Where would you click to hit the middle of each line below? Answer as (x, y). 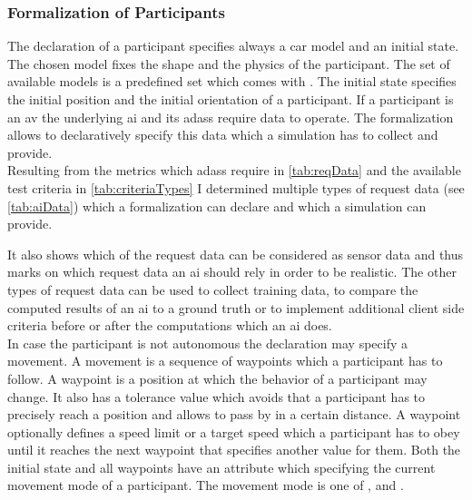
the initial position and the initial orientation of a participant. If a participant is (231, 99)
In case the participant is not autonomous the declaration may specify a (207, 343)
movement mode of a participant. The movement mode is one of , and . (206, 485)
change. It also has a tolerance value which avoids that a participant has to (216, 396)
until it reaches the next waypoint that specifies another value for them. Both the (234, 450)
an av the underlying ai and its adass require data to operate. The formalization (231, 117)
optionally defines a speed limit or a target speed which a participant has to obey (234, 431)
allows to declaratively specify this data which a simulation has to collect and (223, 135)
